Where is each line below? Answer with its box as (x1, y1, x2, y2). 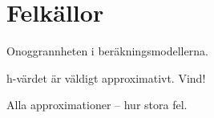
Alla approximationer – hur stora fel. (6, 96, 188, 113)
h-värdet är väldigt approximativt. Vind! (6, 69, 206, 86)
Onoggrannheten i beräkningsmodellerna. (6, 43, 208, 59)
